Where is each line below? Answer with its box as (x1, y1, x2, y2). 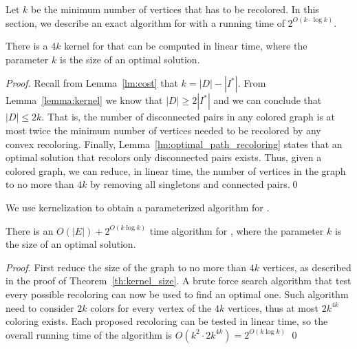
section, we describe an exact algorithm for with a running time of (6, 15, 285, 30)
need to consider (6, 300, 74, 315)
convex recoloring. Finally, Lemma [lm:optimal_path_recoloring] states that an (6, 136, 343, 151)
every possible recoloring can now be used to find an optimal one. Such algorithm (6, 286, 349, 301)
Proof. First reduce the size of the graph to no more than (6, 260, 247, 274)
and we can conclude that (213, 93, 322, 107)
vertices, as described (262, 260, 351, 274)
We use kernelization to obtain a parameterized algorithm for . (6, 200, 270, 214)
